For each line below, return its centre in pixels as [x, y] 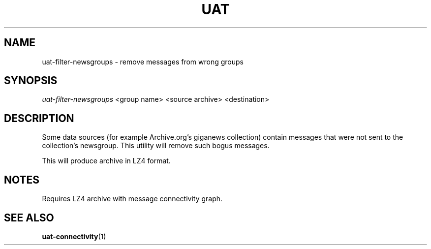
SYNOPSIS [31, 81]
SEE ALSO [29, 218]
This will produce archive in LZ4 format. [106, 161]
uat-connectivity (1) [74, 236]
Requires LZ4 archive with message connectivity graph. [132, 199]
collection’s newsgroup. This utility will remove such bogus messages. [156, 146]
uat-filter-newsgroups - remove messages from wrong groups [143, 62]
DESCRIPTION [39, 118]
